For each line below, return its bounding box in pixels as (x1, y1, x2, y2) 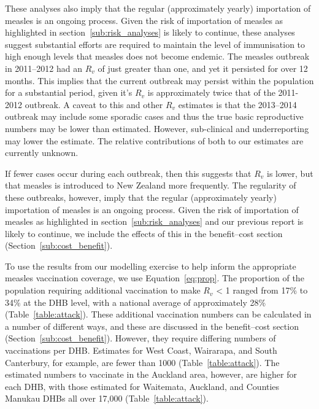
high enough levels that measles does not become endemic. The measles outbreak (5, 50, 310, 63)
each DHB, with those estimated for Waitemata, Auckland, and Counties (5, 380, 280, 392)
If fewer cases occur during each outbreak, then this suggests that (5, 166, 252, 179)
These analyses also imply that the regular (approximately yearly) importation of (5, 2, 311, 14)
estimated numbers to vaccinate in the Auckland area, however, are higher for (5, 368, 297, 381)
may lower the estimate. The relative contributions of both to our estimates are (5, 134, 304, 147)
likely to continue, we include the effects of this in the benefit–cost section (5, 227, 283, 240)
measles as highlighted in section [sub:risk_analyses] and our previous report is (5, 215, 304, 228)
